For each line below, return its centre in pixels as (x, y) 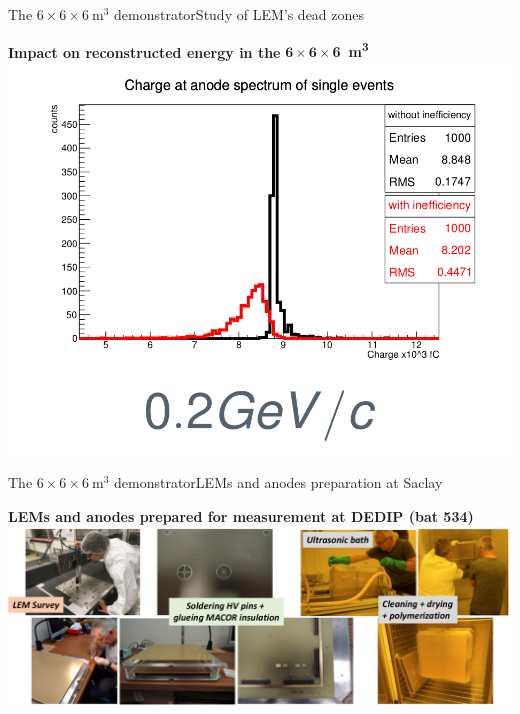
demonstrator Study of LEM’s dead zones (239, 14)
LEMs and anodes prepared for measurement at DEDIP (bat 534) (241, 515)
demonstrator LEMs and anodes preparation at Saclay (278, 482)
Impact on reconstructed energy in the (144, 51)
